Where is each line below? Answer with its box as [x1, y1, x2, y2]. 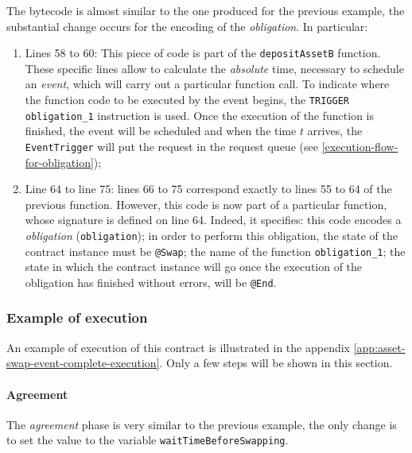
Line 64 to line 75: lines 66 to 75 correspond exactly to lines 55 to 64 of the [25, 180, 392, 197]
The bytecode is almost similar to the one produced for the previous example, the [6, 2, 405, 18]
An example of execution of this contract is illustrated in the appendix [6, 339, 350, 355]
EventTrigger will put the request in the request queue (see [25, 137, 318, 154]
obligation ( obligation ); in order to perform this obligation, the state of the [25, 226, 398, 243]
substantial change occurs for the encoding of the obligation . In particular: [6, 17, 368, 34]
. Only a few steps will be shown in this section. [159, 354, 393, 371]
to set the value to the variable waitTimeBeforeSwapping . [6, 432, 289, 448]
